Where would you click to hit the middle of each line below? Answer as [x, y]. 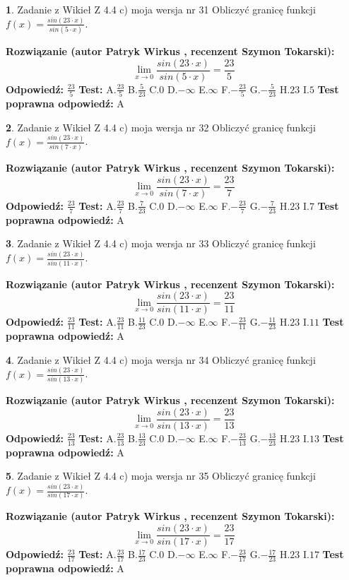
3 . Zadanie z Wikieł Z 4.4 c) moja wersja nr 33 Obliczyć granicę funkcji [161, 243]
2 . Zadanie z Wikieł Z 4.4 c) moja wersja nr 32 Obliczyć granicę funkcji [161, 127]
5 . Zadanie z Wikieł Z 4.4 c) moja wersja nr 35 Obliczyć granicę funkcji [161, 476]
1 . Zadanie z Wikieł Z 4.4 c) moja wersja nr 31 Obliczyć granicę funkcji [161, 9]
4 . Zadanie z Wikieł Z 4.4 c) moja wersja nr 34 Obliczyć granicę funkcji [161, 359]
